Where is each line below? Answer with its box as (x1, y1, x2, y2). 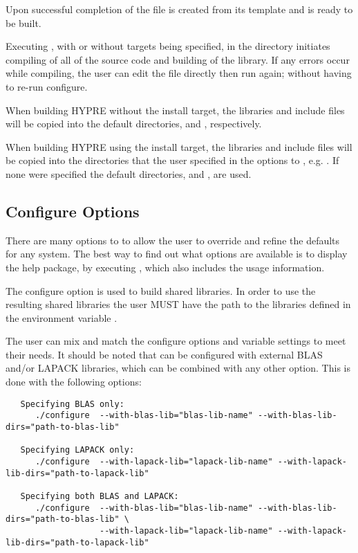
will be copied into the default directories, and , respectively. (6, 116, 262, 131)
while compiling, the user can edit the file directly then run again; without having (6, 66, 352, 80)
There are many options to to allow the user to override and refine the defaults (6, 233, 340, 247)
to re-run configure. (6, 79, 88, 93)
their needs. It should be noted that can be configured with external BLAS (6, 347, 323, 361)
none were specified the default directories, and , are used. (6, 166, 252, 181)
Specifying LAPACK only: (20, 445, 135, 455)
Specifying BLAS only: (20, 399, 124, 409)
